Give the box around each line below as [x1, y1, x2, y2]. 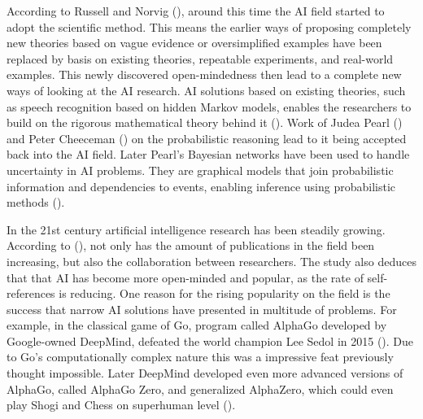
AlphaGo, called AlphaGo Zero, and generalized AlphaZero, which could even [7, 380, 394, 397]
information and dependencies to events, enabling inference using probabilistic [7, 177, 396, 194]
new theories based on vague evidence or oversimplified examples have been [7, 34, 382, 51]
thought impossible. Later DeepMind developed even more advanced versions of [7, 364, 403, 382]
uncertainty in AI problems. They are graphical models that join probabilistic [7, 161, 394, 178]
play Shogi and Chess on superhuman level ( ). [7, 396, 236, 413]
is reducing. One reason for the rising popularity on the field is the [59, 285, 390, 302]
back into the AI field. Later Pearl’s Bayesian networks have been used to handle [7, 146, 410, 163]
